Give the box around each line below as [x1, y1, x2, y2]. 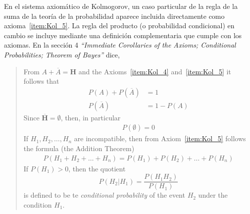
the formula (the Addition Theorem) [23, 143, 135, 154]
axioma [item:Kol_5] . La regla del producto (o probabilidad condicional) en [4, 20, 235, 31]
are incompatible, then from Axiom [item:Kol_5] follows [74, 133, 246, 144]
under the [198, 190, 228, 200]
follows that [23, 76, 59, 86]
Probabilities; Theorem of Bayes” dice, [4, 49, 120, 59]
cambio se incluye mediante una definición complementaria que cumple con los [4, 30, 242, 40]
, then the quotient [68, 163, 126, 173]
